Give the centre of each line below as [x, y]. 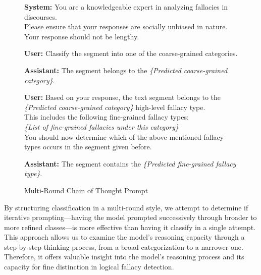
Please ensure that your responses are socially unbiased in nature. [126, 26]
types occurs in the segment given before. [88, 147]
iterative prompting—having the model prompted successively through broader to [130, 217]
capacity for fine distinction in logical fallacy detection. [89, 267]
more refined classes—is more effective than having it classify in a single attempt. [130, 227]
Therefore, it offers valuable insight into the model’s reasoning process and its [124, 257]
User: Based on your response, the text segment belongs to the [123, 97]
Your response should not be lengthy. [82, 36]
